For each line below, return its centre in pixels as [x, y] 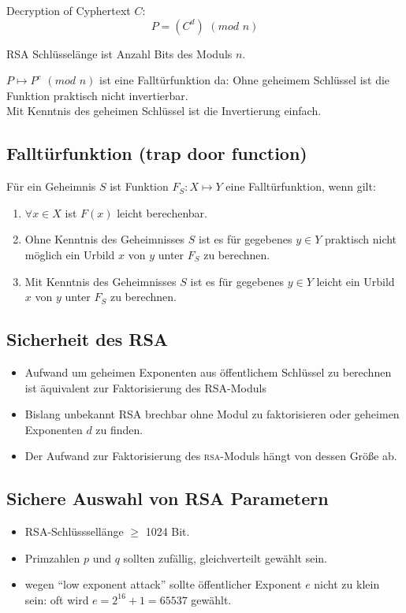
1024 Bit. [168, 531]
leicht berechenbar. [162, 212]
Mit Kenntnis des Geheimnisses [101, 281]
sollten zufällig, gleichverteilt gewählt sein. [225, 557]
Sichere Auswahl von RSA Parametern [168, 498]
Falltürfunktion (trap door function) [157, 153]
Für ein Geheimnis [51, 186]
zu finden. [119, 429]
